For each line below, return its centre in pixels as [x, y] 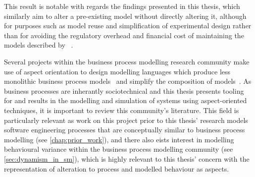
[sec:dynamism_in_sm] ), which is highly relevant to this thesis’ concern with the [127, 158]
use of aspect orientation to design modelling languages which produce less [117, 71]
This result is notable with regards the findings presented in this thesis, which [122, 6]
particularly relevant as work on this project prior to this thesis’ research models [126, 120]
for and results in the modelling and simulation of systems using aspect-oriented [126, 100]
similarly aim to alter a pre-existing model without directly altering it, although [125, 16]
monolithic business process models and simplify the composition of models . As [128, 81]
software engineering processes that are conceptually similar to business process [125, 130]
